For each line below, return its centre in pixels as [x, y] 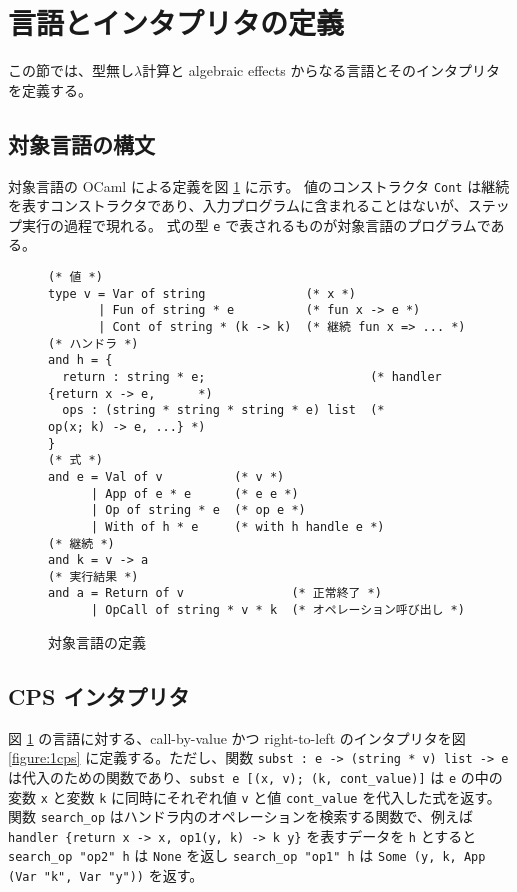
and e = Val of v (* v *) [166, 476]
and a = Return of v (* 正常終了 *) [215, 593]
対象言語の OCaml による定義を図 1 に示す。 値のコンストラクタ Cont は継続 [259, 185]
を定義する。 [50, 89]
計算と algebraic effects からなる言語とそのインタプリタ [321, 70]
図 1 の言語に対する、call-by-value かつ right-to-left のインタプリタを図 [237, 737]
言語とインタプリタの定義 [176, 22]
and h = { [80, 360]
